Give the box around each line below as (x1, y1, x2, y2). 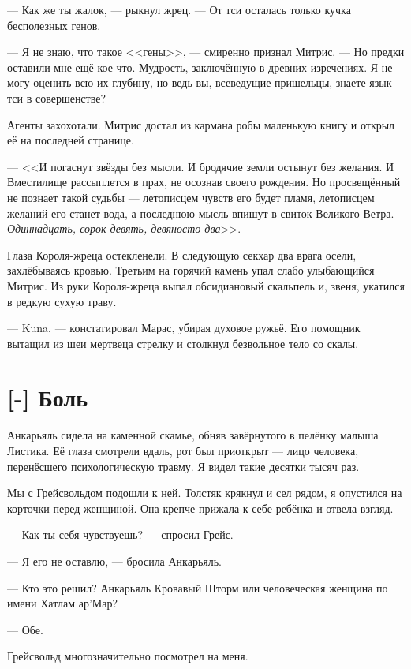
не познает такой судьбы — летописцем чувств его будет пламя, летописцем (7, 189, 375, 205)
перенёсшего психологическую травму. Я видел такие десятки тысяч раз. (7, 458, 360, 474)
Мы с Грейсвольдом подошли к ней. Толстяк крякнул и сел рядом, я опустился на (7, 484, 402, 501)
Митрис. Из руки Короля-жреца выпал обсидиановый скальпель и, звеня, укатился (7, 277, 405, 293)
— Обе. (7, 621, 43, 637)
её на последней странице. (7, 132, 134, 148)
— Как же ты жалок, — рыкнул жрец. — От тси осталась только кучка (7, 2, 351, 17)
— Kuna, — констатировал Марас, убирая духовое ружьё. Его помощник (7, 320, 361, 336)
